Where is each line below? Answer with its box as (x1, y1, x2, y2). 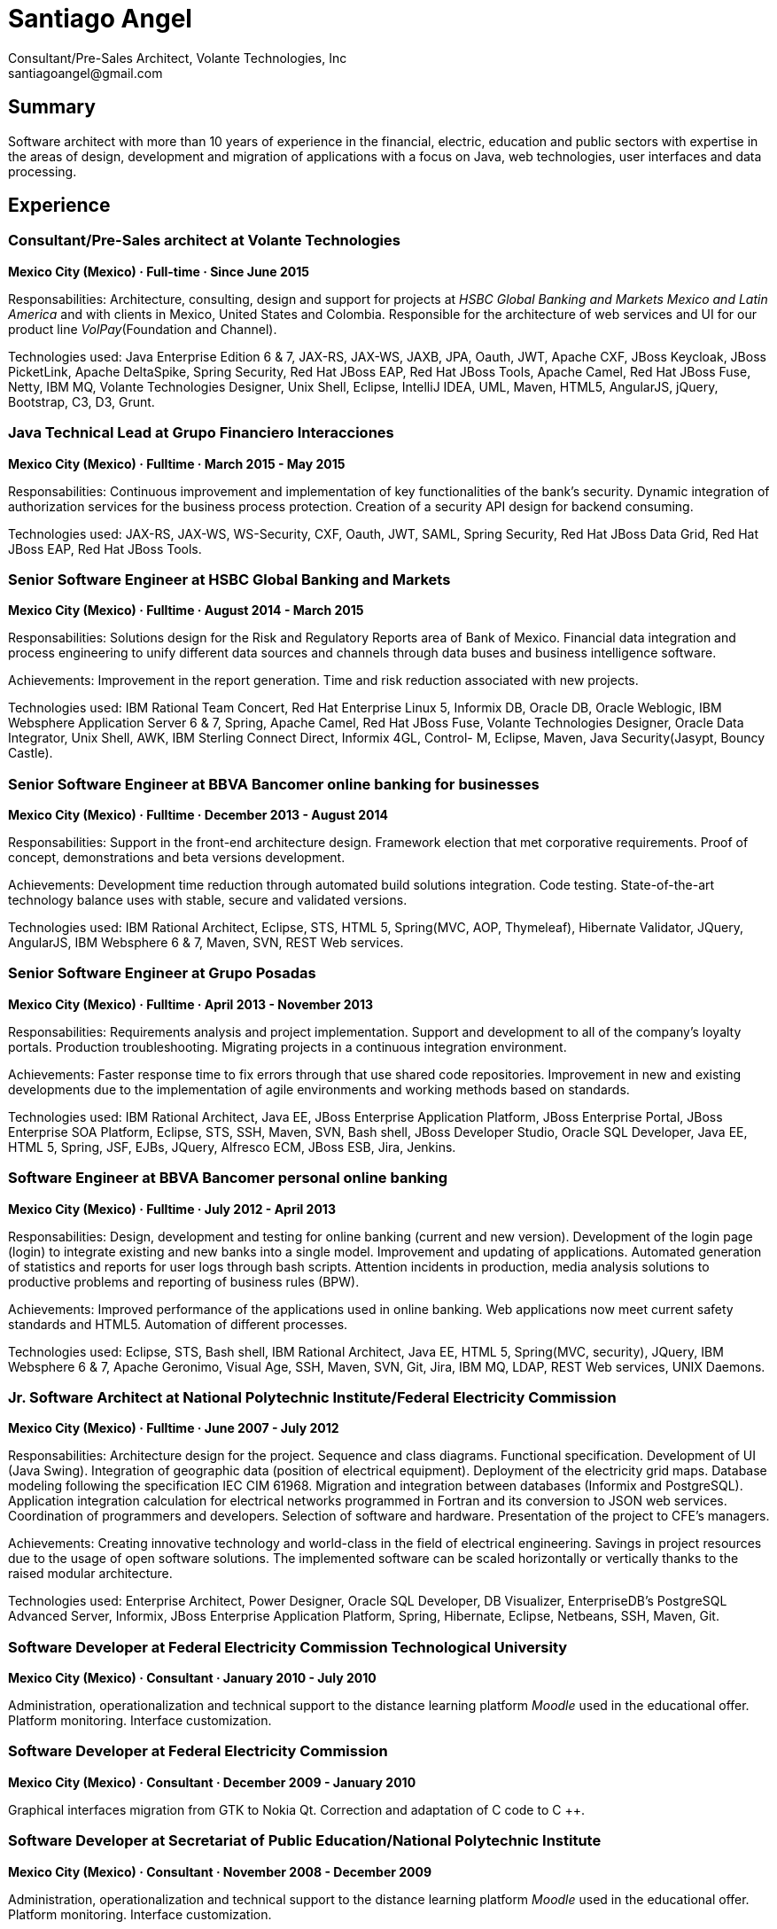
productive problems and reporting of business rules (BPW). (8, 1273, 360, 1289)
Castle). (8, 745, 53, 761)
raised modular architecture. (8, 1566, 173, 1582)
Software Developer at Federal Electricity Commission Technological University (8, 1637, 568, 1656)
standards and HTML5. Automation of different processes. (8, 1316, 348, 1332)
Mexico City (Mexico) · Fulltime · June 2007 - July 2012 (8, 1420, 339, 1436)
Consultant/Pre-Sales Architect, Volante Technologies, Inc (8, 50, 347, 66)
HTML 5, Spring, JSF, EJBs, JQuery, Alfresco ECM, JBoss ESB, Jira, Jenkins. (8, 1139, 456, 1155)
